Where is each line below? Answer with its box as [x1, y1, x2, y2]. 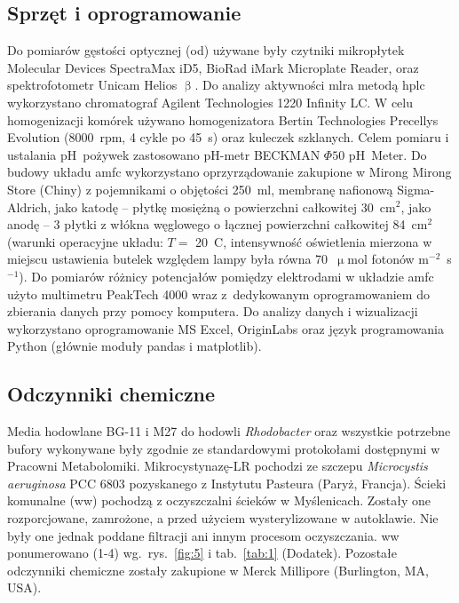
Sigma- [397, 179, 435, 198]
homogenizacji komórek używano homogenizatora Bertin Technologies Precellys [7, 110, 439, 129]
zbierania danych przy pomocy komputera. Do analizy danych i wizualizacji [7, 302, 418, 321]
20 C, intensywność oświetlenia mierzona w [195, 232, 432, 250]
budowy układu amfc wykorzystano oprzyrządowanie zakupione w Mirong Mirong [7, 163, 452, 181]
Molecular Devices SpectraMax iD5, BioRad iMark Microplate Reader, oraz [7, 58, 419, 76]
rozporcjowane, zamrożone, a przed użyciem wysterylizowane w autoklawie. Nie [7, 509, 439, 528]
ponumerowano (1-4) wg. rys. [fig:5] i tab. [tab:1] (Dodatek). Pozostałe [7, 543, 397, 562]
